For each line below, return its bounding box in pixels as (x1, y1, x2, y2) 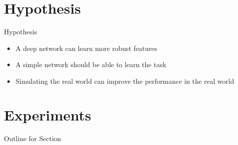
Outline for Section (4, 133, 61, 143)
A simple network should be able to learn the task (15, 59, 166, 70)
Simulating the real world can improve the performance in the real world (15, 75, 234, 86)
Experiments (4, 104, 91, 124)
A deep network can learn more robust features (15, 43, 158, 53)
